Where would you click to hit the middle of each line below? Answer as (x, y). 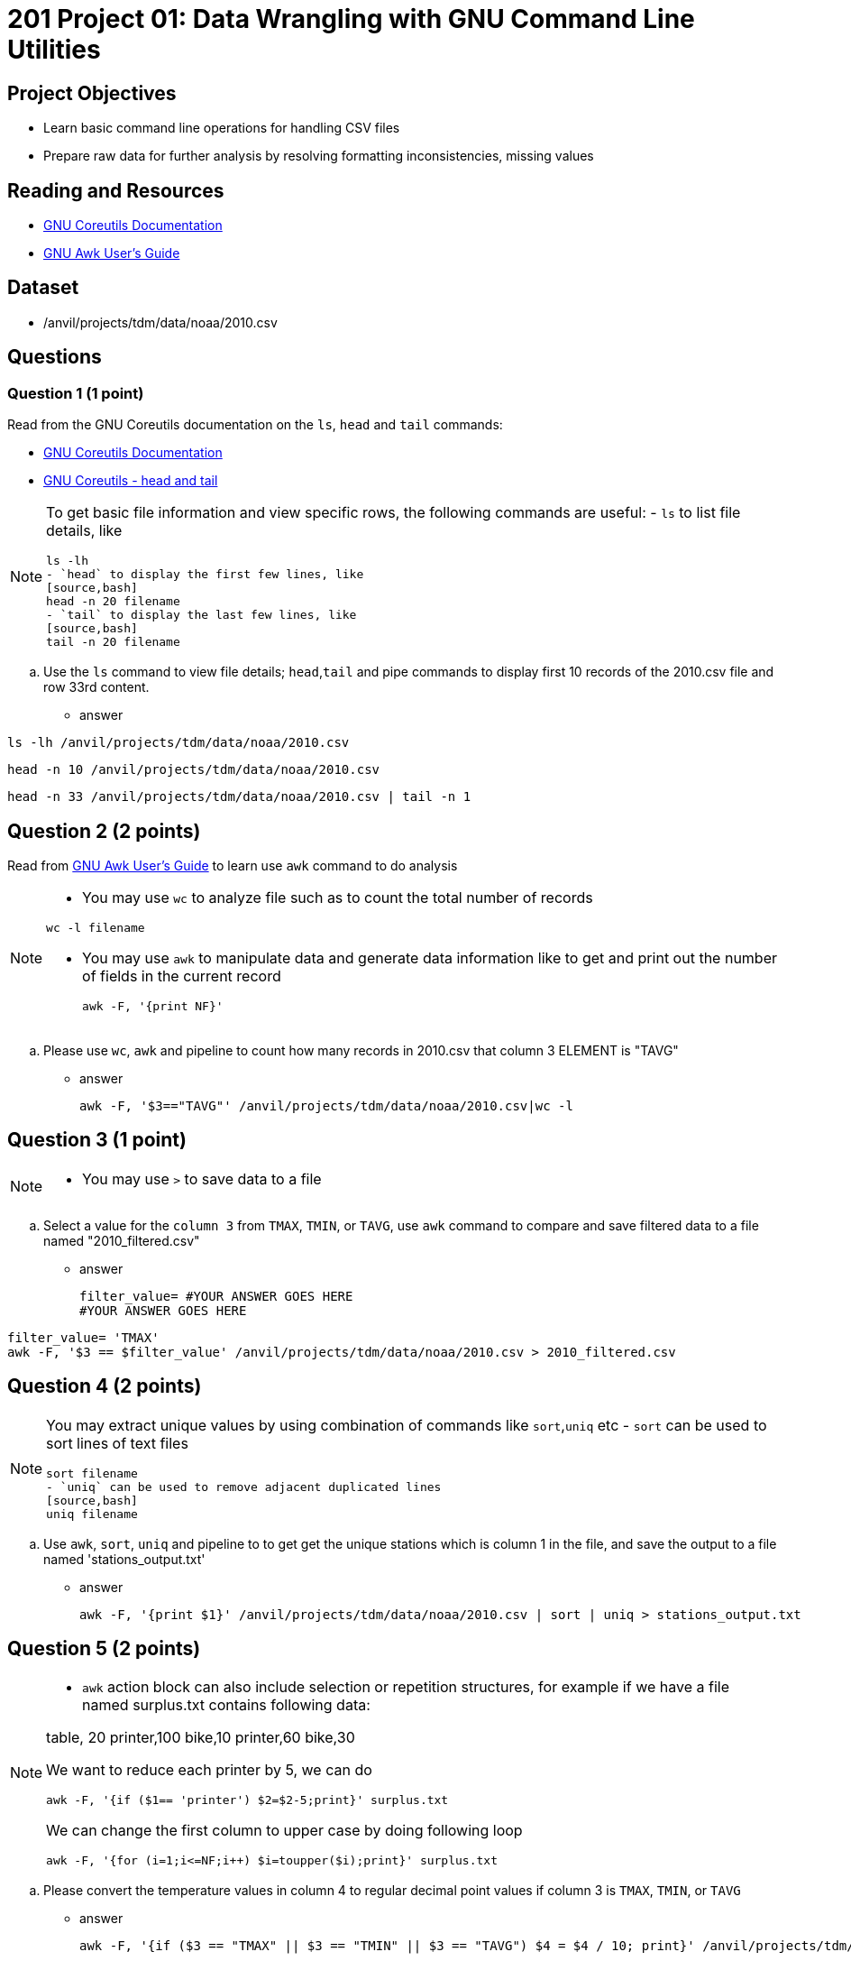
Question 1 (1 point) (76, 393)
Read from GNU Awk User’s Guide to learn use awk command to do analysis (233, 865)
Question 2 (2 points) (104, 831)
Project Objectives (92, 93)
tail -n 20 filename (113, 642)
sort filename (92, 1473)
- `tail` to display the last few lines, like (201, 615)
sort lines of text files (117, 1443)
